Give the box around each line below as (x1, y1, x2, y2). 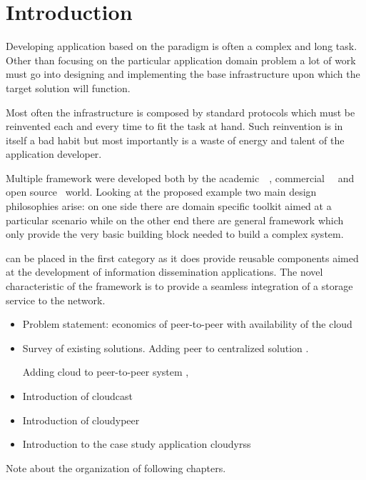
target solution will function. (6, 80, 131, 95)
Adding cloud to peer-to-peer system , (22, 364, 189, 379)
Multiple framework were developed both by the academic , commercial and (6, 170, 355, 185)
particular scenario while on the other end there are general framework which (6, 212, 344, 227)
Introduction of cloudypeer (22, 412, 140, 427)
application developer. (6, 146, 102, 161)
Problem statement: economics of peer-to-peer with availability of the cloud (22, 316, 352, 331)
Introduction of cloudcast (22, 389, 133, 403)
